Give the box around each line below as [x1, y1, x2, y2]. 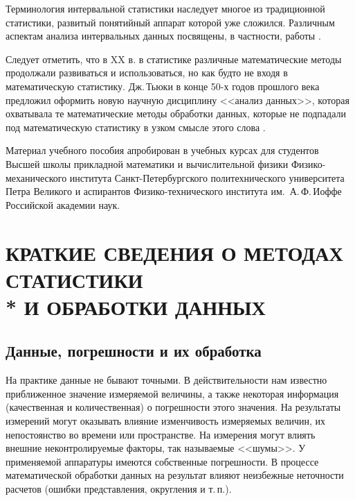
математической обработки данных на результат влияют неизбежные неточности [6, 468, 344, 482]
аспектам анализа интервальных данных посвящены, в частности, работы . [6, 28, 321, 43]
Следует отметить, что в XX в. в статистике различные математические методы [6, 51, 342, 66]
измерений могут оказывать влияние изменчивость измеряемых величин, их [6, 414, 325, 428]
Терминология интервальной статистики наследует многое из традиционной [6, 1, 325, 15]
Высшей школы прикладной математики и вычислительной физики [6, 156, 289, 171]
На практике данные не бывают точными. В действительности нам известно [6, 373, 327, 387]
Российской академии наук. [6, 197, 120, 212]
